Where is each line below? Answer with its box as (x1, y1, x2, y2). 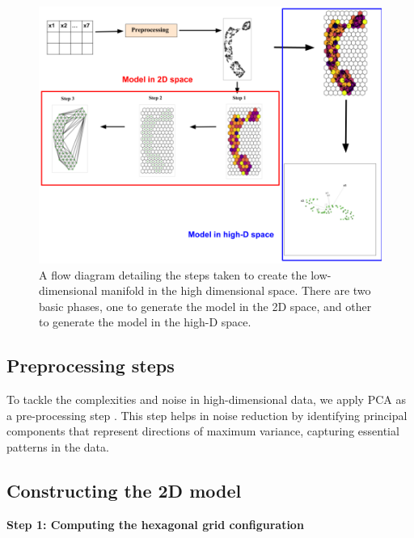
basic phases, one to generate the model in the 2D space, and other (39, 297, 372, 314)
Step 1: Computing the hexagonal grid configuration (6, 515, 304, 532)
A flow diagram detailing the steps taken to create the (39, 266, 307, 283)
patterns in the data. (6, 438, 109, 455)
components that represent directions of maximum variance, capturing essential (6, 422, 399, 439)
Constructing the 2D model (6, 477, 242, 502)
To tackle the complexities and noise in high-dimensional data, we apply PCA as (6, 391, 406, 408)
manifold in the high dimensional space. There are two (101, 282, 371, 299)
